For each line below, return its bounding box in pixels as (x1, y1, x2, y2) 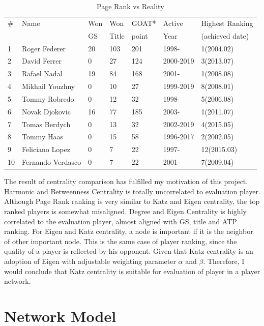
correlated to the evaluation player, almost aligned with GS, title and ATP (4, 216, 237, 226)
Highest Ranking (201, 17, 253, 28)
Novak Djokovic (22, 106, 71, 116)
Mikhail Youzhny (22, 81, 75, 92)
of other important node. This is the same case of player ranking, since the (4, 235, 237, 246)
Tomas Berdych (22, 118, 71, 129)
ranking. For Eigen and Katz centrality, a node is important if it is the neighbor (4, 226, 253, 236)
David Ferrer (22, 55, 62, 66)
